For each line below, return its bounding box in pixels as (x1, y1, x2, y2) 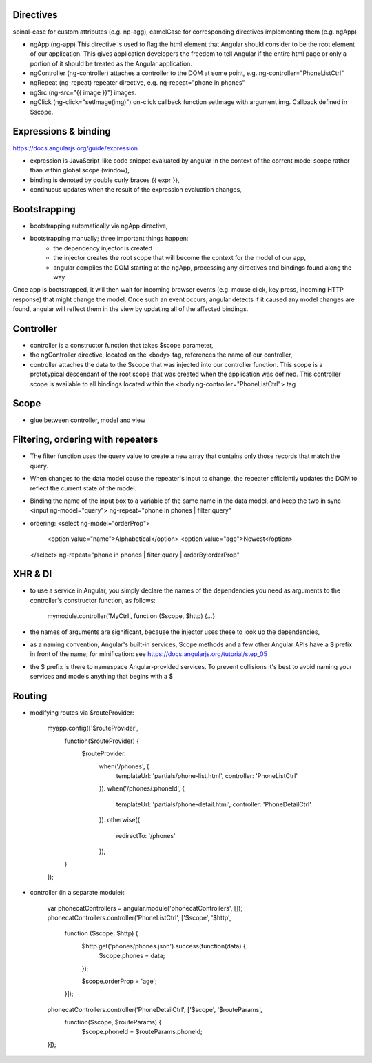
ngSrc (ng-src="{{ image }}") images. (30, 88, 137, 97)
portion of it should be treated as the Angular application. (30, 59, 193, 68)
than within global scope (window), (30, 166, 130, 175)
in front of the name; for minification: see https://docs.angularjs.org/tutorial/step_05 (30, 650, 268, 658)
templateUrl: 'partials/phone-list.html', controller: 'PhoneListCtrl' (116, 772, 298, 780)
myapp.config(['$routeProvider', (47, 724, 138, 733)
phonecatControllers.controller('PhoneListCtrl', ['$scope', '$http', (47, 913, 231, 922)
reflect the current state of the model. (30, 484, 137, 493)
